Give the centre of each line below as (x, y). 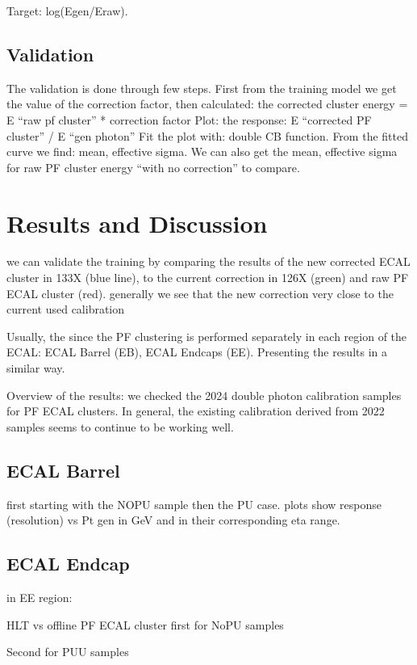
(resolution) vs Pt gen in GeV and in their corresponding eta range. (173, 520)
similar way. (36, 368)
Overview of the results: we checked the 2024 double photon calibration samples (204, 395)
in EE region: (40, 598)
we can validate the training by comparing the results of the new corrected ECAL (208, 261)
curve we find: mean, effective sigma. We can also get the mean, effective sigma (202, 152)
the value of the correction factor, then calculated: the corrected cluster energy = (207, 104)
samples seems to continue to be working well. (120, 426)
